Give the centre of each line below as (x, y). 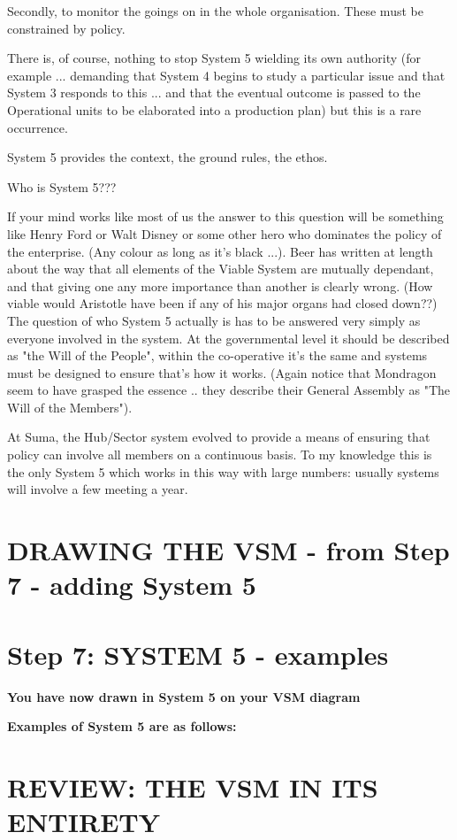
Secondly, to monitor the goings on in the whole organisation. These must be (215, 11)
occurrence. (38, 127)
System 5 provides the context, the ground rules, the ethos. (168, 157)
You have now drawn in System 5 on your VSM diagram (184, 696)
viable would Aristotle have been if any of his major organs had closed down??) (222, 303)
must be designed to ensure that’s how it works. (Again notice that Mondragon (222, 372)
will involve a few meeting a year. (98, 489)
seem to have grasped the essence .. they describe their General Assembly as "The (229, 390)
